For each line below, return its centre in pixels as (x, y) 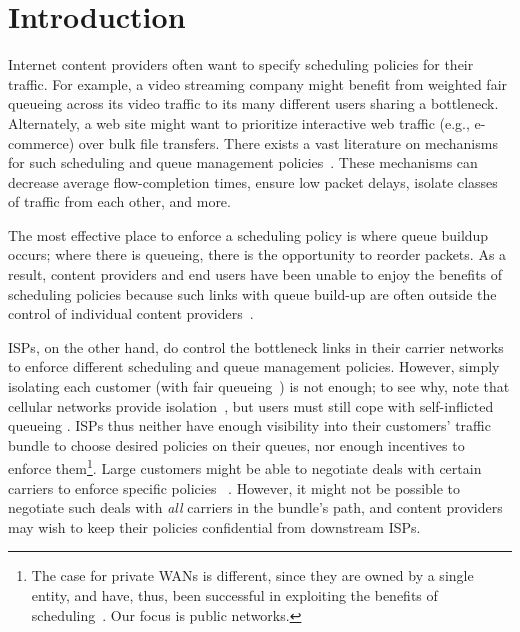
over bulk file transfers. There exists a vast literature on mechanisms (288, 142)
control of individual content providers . (131, 313)
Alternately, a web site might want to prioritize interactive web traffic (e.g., (239, 122)
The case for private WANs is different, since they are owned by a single (252, 575)
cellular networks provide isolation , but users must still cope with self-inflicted (251, 405)
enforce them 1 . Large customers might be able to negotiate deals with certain (245, 467)
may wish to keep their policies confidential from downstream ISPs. (214, 526)
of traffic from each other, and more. (119, 201)
